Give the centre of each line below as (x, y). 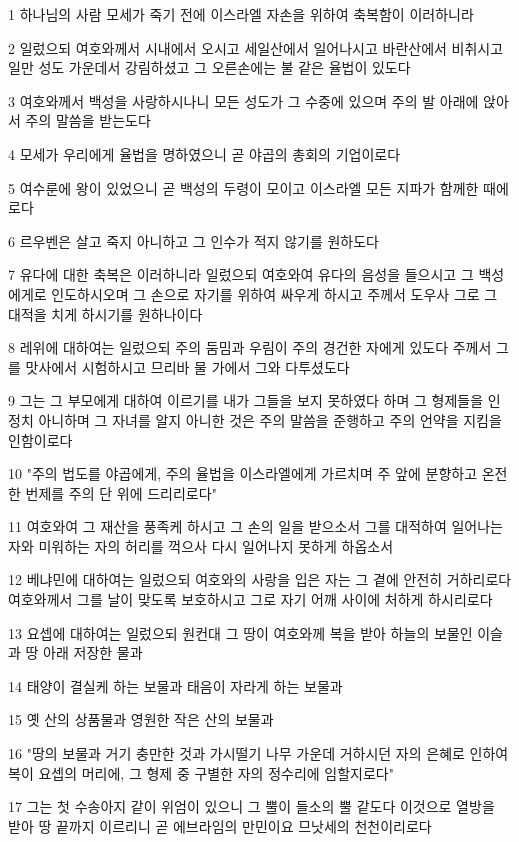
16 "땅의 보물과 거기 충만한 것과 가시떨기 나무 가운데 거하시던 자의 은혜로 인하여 (258, 753)
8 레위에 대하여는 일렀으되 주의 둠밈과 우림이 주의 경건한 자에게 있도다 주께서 (250, 347)
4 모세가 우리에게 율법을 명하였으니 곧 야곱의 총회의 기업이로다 (204, 153)
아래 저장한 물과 (93, 652)
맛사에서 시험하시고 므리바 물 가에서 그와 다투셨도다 (187, 366)
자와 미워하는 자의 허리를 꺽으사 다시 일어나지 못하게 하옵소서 (201, 545)
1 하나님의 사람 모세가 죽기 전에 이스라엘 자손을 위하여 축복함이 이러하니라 (241, 14)
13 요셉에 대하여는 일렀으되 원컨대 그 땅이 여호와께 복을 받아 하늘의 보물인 (240, 632)
